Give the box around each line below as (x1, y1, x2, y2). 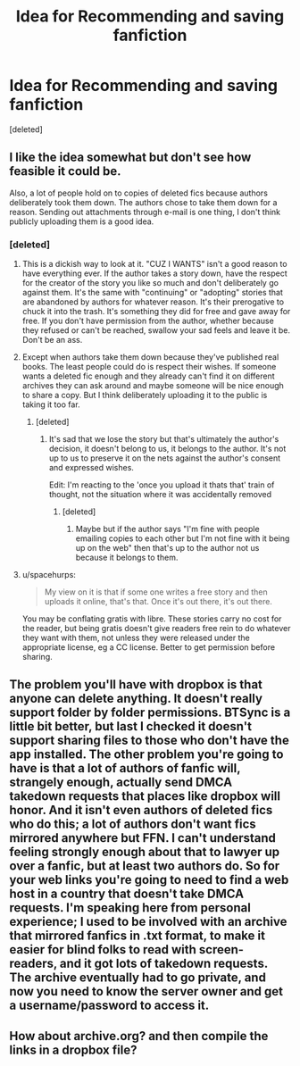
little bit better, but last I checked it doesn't (9, 719, 253, 734)
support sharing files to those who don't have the (9, 733, 290, 748)
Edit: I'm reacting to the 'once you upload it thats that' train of (48, 479, 275, 490)
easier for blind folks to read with (9, 942, 196, 957)
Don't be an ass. (21, 335, 83, 346)
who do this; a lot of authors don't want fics (9, 817, 256, 832)
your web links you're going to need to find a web (9, 872, 289, 887)
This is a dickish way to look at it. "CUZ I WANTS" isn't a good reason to (21, 259, 287, 270)
